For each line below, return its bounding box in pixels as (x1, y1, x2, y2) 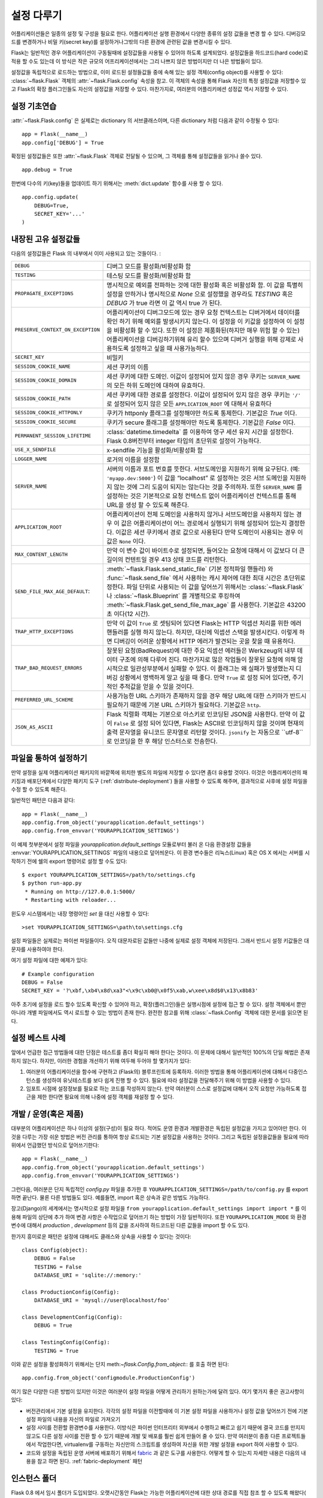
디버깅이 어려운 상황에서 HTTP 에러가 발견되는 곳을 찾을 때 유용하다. (114, 637, 295, 645)
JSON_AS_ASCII (14, 724, 53, 730)
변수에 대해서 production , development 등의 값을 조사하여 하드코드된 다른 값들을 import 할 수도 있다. (11, 1222, 249, 1229)
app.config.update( (22, 194, 79, 201)
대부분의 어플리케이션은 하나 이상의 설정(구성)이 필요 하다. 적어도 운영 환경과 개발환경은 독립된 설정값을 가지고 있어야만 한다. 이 (11, 1125, 307, 1132)
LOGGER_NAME (14, 456, 47, 463)
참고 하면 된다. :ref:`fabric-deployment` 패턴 (36, 1457, 143, 1464)
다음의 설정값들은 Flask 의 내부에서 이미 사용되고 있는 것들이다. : (11, 250, 161, 257)
